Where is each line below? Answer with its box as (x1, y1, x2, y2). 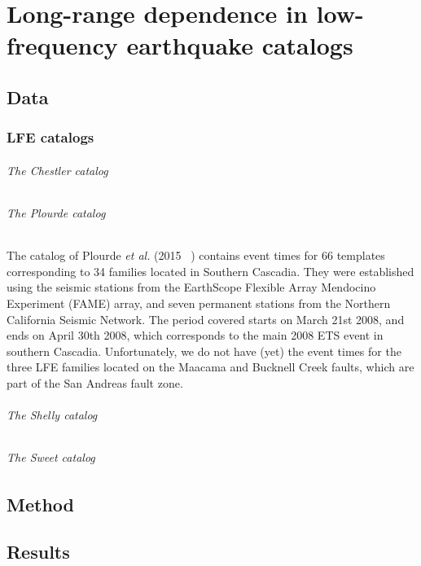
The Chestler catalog (7, 161, 108, 178)
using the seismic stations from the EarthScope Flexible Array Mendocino (7, 279, 376, 296)
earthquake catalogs (126, 29, 353, 62)
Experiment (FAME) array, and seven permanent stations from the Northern (7, 294, 391, 311)
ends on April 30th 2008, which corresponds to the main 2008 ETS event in (7, 327, 384, 344)
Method (7, 491, 74, 516)
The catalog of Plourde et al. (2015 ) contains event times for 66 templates (7, 247, 385, 264)
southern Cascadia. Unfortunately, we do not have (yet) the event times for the (7, 342, 401, 359)
